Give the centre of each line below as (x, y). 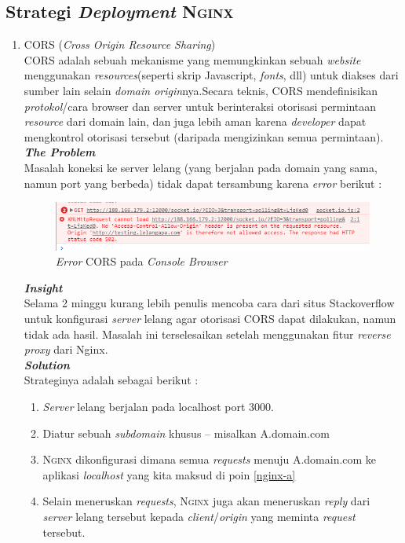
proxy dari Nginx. (66, 349)
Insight (43, 287)
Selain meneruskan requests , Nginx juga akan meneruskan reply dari (206, 501)
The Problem (60, 152)
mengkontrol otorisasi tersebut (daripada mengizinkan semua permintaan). (204, 136)
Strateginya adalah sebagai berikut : (111, 380)
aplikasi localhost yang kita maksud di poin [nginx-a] (169, 474)
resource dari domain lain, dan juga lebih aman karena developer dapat (195, 121)
